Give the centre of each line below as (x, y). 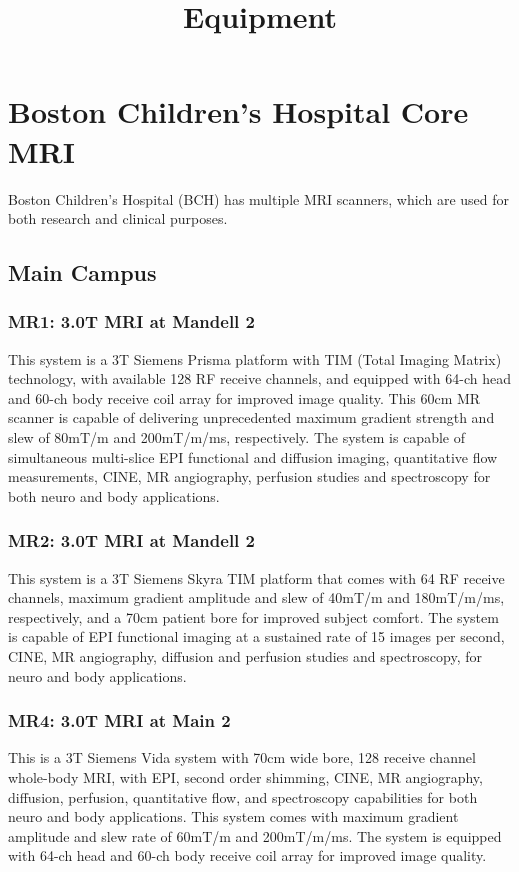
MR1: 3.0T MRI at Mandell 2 (132, 321)
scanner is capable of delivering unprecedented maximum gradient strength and (251, 417)
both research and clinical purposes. (118, 218)
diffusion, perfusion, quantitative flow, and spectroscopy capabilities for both (243, 796)
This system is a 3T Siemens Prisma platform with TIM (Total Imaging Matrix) (255, 358)
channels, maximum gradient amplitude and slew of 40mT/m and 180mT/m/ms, (256, 597)
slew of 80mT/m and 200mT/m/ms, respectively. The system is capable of (236, 437)
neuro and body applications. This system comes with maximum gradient (233, 816)
